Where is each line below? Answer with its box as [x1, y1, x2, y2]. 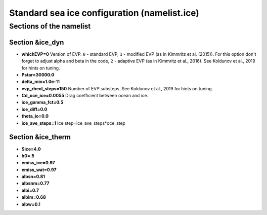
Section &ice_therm [9, 133, 71, 142]
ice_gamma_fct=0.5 [21, 99, 64, 106]
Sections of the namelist [9, 22, 91, 31]
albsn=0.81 [21, 174, 45, 179]
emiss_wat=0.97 [21, 167, 57, 173]
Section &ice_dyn [9, 38, 64, 46]
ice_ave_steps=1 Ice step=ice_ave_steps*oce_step [21, 120, 126, 126]
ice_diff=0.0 [21, 106, 47, 112]
